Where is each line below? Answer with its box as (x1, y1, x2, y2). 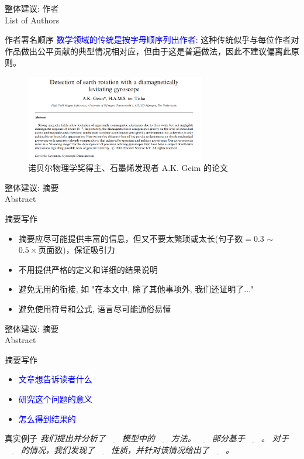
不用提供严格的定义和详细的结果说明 (18, 263, 158, 275)
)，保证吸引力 (63, 244, 115, 256)
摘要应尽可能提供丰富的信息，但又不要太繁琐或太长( (18, 232, 219, 244)
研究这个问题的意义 (18, 393, 92, 405)
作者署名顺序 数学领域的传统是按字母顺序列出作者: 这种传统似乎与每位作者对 (5, 33, 299, 46)
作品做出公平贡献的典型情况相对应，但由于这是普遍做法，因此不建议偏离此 (5, 44, 291, 57)
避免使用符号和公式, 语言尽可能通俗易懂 (18, 303, 171, 315)
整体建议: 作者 (5, 2, 59, 14)
